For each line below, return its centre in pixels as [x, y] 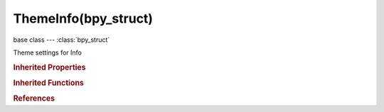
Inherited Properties [50, 67]
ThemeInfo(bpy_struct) [83, 18]
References [34, 99]
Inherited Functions [49, 83]
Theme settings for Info [47, 52]
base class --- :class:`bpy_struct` [62, 40]
